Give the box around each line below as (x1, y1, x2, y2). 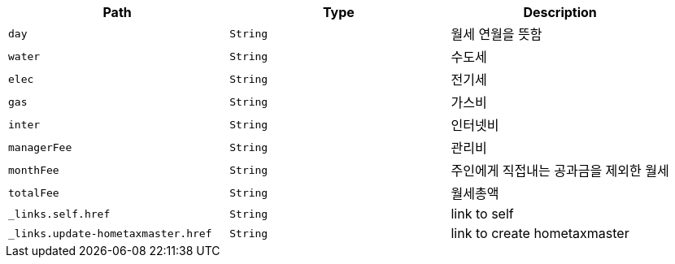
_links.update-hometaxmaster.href (8, 227, 212, 240)
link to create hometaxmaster (451, 225, 629, 241)
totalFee (8, 186, 59, 199)
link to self (451, 206, 514, 222)
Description (523, 4, 597, 20)
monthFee (8, 163, 59, 176)
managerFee (8, 141, 72, 154)
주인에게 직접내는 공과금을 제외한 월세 (451, 162, 669, 179)
